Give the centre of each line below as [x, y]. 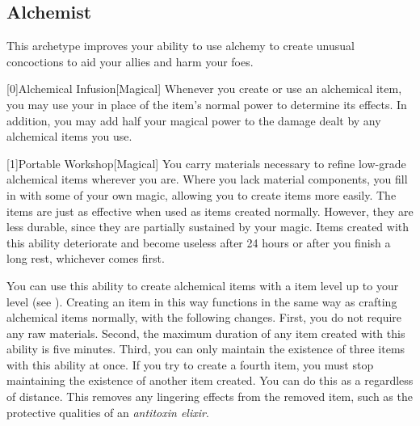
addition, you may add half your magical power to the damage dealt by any [194, 120]
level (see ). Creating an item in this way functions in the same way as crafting [202, 301]
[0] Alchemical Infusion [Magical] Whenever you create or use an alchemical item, [204, 89]
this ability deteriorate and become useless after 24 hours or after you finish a [199, 242]
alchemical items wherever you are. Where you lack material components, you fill [207, 179]
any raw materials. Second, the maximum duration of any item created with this [206, 333]
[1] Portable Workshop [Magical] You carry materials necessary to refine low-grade [206, 163]
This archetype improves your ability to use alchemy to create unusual [181, 46]
